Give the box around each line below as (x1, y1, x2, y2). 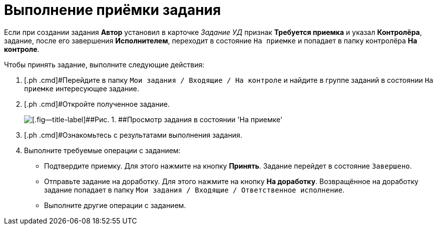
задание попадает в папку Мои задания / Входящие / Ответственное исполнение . (44, 185, 345, 194)
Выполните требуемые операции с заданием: (24, 146, 181, 155)
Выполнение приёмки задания (4, 1, 221, 18)
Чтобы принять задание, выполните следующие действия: (4, 60, 205, 69)
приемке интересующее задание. (24, 84, 139, 93)
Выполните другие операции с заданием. (44, 201, 186, 210)
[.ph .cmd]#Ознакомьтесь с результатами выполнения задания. (24, 130, 242, 139)
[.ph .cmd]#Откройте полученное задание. (24, 99, 170, 108)
